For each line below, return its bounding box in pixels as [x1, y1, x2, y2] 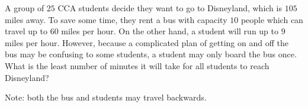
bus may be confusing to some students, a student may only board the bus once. [5, 48, 297, 60]
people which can [240, 13, 303, 25]
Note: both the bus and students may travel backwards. [5, 91, 207, 103]
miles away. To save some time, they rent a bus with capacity [5, 13, 227, 25]
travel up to [5, 25, 47, 37]
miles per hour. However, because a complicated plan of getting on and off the [5, 36, 288, 48]
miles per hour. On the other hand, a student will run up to [61, 25, 279, 37]
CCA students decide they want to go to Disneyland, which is [57, 2, 282, 14]
